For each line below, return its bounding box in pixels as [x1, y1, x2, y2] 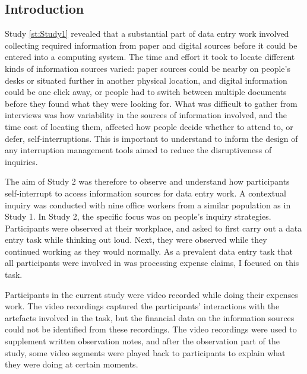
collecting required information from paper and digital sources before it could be [5, 39, 297, 51]
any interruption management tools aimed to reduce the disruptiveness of [5, 144, 272, 156]
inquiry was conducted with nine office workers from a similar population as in [5, 198, 291, 211]
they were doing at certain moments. [5, 358, 138, 370]
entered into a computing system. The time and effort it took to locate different [5, 50, 295, 63]
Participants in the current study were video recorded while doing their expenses [5, 288, 298, 300]
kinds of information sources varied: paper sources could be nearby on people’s [5, 62, 290, 74]
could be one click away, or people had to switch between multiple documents [5, 85, 287, 98]
